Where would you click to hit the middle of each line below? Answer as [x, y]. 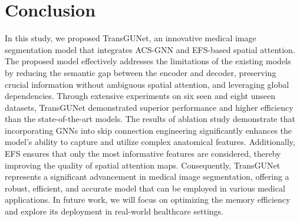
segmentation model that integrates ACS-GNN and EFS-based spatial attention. [150, 49]
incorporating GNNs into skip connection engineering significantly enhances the [149, 130]
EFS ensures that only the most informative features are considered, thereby [143, 154]
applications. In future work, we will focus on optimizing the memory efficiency [148, 199]
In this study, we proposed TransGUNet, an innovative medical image [131, 38]
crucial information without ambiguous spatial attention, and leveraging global [147, 84]
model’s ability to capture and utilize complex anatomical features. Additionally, [150, 142]
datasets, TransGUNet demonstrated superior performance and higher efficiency [149, 107]
